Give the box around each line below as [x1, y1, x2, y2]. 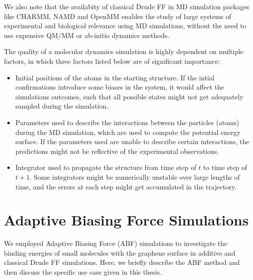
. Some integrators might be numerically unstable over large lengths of [29, 171, 240, 182]
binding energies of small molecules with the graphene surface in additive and [4, 247, 235, 258]
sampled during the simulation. [15, 101, 109, 111]
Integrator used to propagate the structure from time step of [15, 162, 196, 172]
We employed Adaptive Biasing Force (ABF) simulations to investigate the [4, 238, 228, 248]
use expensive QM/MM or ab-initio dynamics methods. [4, 30, 170, 40]
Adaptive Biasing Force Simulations [4, 210, 249, 230]
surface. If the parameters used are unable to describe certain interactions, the [15, 136, 250, 147]
